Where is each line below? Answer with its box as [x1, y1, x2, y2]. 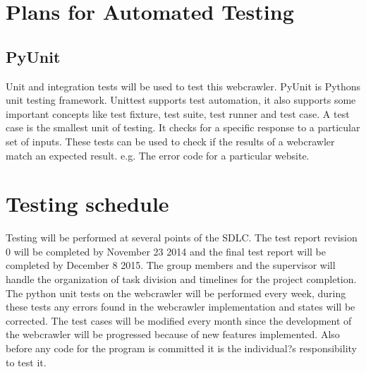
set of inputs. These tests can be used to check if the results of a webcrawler [6, 133, 335, 148]
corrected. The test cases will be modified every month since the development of [6, 313, 352, 328]
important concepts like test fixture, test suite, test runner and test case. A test [6, 106, 350, 121]
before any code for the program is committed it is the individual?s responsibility [6, 341, 357, 356]
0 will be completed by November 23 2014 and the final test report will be [6, 244, 327, 258]
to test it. [6, 354, 47, 369]
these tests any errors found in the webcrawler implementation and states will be [6, 299, 355, 314]
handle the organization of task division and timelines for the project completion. [6, 272, 357, 287]
